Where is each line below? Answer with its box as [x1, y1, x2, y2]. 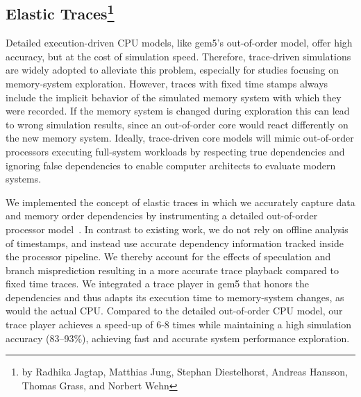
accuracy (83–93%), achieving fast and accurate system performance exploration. [6, 330, 350, 345]
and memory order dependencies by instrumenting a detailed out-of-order [6, 208, 318, 223]
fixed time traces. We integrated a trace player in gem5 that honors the [6, 276, 310, 291]
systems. [6, 171, 42, 186]
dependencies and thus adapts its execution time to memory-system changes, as [6, 289, 344, 304]
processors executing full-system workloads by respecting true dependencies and [6, 144, 345, 158]
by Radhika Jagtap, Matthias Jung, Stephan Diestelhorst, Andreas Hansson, [22, 364, 349, 379]
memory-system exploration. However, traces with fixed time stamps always [6, 76, 328, 90]
